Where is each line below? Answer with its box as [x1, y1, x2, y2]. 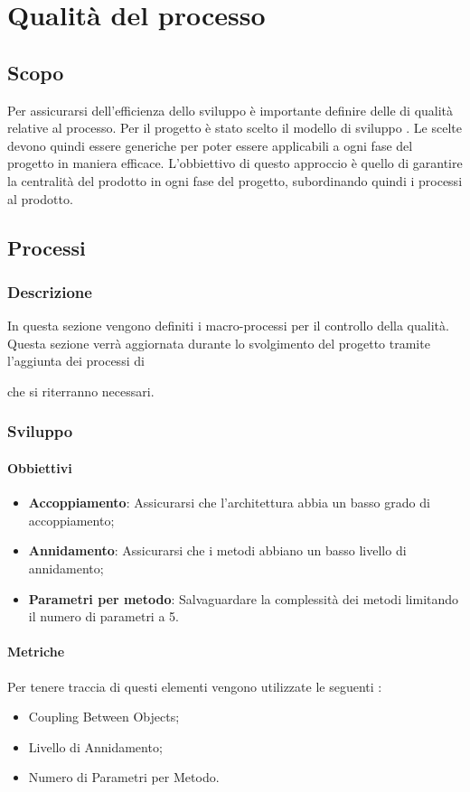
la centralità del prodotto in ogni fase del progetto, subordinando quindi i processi [7, 171, 463, 190]
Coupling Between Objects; [28, 707, 180, 726]
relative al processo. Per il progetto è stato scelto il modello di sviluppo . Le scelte [7, 118, 463, 137]
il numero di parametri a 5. [28, 607, 179, 626]
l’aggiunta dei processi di [7, 351, 145, 370]
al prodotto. [7, 189, 73, 208]
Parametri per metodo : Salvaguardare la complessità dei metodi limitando [28, 589, 459, 608]
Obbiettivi [7, 458, 72, 477]
